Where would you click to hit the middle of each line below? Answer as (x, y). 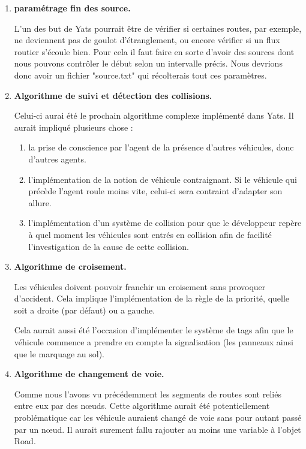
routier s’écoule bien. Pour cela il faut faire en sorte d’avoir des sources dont (154, 51)
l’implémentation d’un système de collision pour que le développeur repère (165, 223)
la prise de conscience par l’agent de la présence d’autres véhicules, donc (161, 147)
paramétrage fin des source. (72, 8)
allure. (40, 202)
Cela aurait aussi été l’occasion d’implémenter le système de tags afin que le (154, 330)
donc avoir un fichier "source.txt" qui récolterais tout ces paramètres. (140, 75)
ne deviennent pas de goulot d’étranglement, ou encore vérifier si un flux (147, 40)
